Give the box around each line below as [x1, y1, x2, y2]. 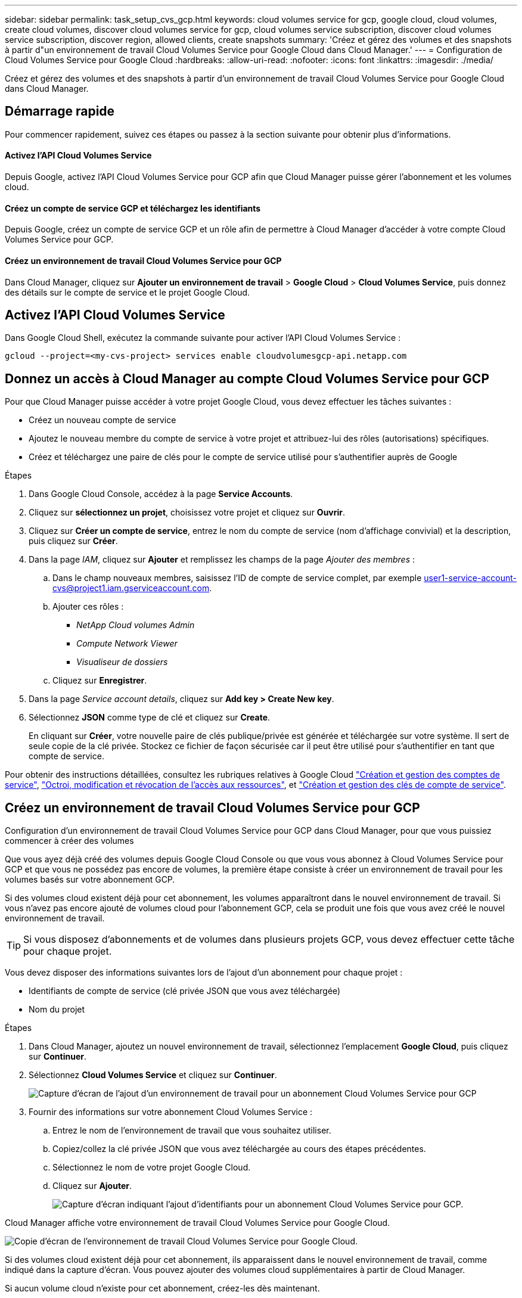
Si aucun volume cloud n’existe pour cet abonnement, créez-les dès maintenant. [5, 1283, 320, 1294]
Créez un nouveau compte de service [29, 415, 176, 426]
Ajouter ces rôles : [52, 601, 124, 612]
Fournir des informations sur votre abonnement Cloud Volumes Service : [29, 1107, 313, 1117]
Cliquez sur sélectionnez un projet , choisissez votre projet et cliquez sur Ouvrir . [29, 507, 346, 518]
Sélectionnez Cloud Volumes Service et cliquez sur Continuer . [29, 1070, 277, 1080]
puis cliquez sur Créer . [29, 536, 118, 546]
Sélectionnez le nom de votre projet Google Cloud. [52, 1162, 251, 1173]
